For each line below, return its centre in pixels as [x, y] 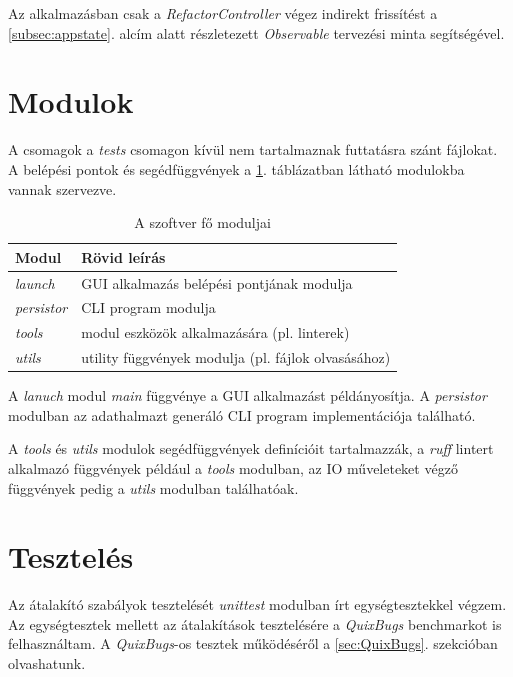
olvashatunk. [47, 663]
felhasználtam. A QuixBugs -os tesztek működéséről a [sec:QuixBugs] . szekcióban [253, 643]
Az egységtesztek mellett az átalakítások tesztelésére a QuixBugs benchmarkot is [255, 623]
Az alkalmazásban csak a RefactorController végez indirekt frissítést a [223, 13]
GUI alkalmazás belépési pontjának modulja [217, 282]
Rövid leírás [123, 256]
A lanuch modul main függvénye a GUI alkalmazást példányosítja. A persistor [247, 395]
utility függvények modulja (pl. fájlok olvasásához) [236, 357]
